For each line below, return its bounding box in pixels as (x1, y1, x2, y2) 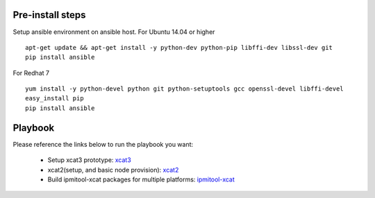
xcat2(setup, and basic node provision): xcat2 (47, 165, 179, 174)
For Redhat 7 (12, 69, 50, 77)
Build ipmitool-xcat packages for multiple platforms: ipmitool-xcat (47, 175, 235, 183)
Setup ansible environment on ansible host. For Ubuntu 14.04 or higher (12, 28, 215, 36)
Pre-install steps (12, 9, 86, 21)
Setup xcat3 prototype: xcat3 (47, 156, 131, 164)
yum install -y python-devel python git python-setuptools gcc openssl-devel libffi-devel (25, 85, 344, 93)
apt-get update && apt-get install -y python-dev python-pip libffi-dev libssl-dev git (25, 44, 333, 51)
